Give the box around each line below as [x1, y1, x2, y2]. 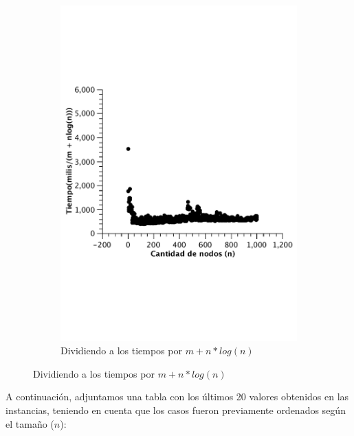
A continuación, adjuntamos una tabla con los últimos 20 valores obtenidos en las [5, 389, 349, 404]
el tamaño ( [5, 416, 54, 431]
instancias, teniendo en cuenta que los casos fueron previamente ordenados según [5, 402, 346, 417]
